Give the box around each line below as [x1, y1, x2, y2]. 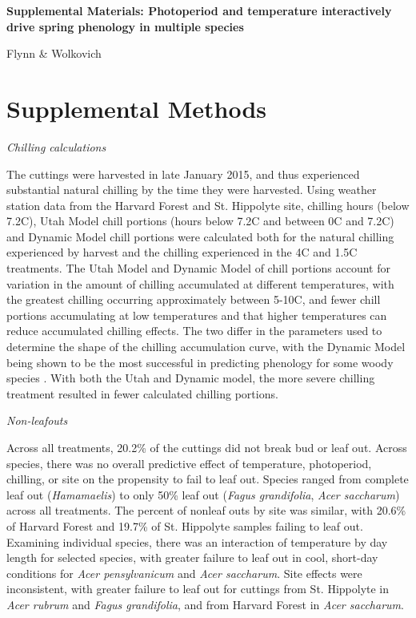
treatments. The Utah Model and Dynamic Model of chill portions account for [6, 260, 390, 277]
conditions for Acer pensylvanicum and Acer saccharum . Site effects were [6, 564, 362, 581]
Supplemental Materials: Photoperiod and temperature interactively [6, 2, 392, 18]
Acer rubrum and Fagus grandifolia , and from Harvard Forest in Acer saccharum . [6, 596, 404, 612]
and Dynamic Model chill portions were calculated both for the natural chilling [6, 228, 394, 244]
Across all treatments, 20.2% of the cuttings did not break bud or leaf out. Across [6, 439, 407, 455]
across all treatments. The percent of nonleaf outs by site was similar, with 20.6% [6, 502, 406, 519]
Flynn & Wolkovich [6, 45, 102, 62]
